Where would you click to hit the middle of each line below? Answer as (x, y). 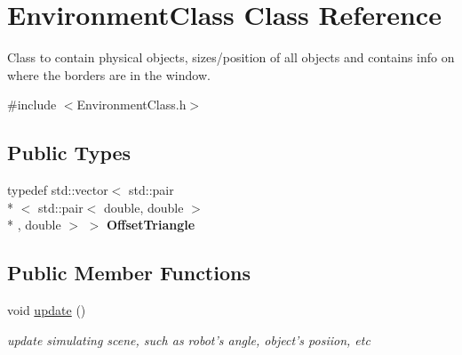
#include (32, 105)
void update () (47, 310)
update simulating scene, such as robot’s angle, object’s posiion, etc (189, 339)
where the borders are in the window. (109, 74)
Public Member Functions (129, 273)
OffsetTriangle (151, 225)
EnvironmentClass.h (131, 105)
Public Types (69, 153)
